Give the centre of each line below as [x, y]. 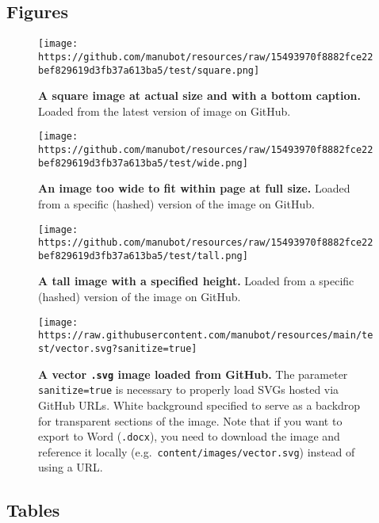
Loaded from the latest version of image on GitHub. [165, 111]
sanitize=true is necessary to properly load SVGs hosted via [189, 389]
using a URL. [71, 467]
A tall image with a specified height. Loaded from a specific [196, 281]
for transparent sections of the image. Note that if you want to [190, 420]
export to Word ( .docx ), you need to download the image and [189, 436]
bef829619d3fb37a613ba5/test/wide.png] [143, 163]
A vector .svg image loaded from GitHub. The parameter [193, 374]
